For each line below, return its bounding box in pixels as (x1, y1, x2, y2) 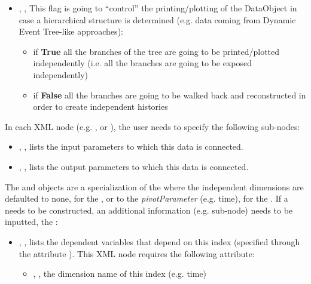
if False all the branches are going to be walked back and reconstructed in (33, 88, 306, 101)
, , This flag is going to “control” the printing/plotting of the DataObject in (19, 2, 297, 14)
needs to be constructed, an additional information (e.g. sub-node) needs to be (5, 203, 293, 216)
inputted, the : (5, 215, 58, 228)
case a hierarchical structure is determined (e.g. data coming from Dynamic (19, 13, 296, 26)
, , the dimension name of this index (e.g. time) (33, 267, 207, 280)
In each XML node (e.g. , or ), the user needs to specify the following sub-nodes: (5, 120, 300, 132)
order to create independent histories (33, 100, 168, 113)
